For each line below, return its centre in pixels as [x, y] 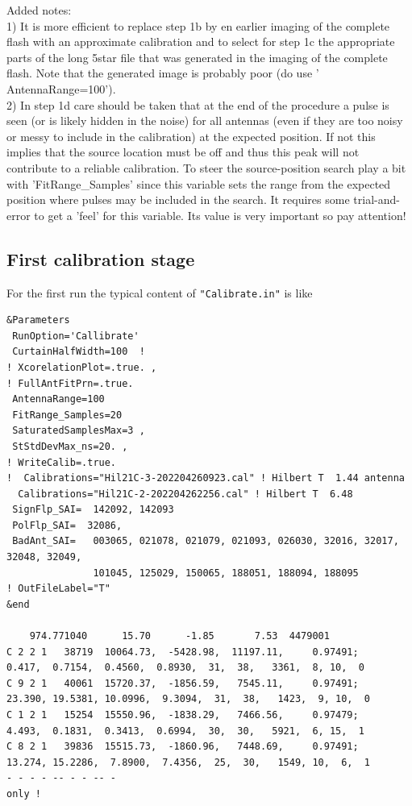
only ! [24, 794]
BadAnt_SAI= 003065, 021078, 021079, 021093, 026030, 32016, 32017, [206, 541]
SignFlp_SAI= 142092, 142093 [93, 510]
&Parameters [38, 320]
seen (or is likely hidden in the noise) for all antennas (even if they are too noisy [205, 120]
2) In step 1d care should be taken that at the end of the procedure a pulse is [198, 104]
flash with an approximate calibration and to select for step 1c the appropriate [201, 42]
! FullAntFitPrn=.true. [70, 383]
